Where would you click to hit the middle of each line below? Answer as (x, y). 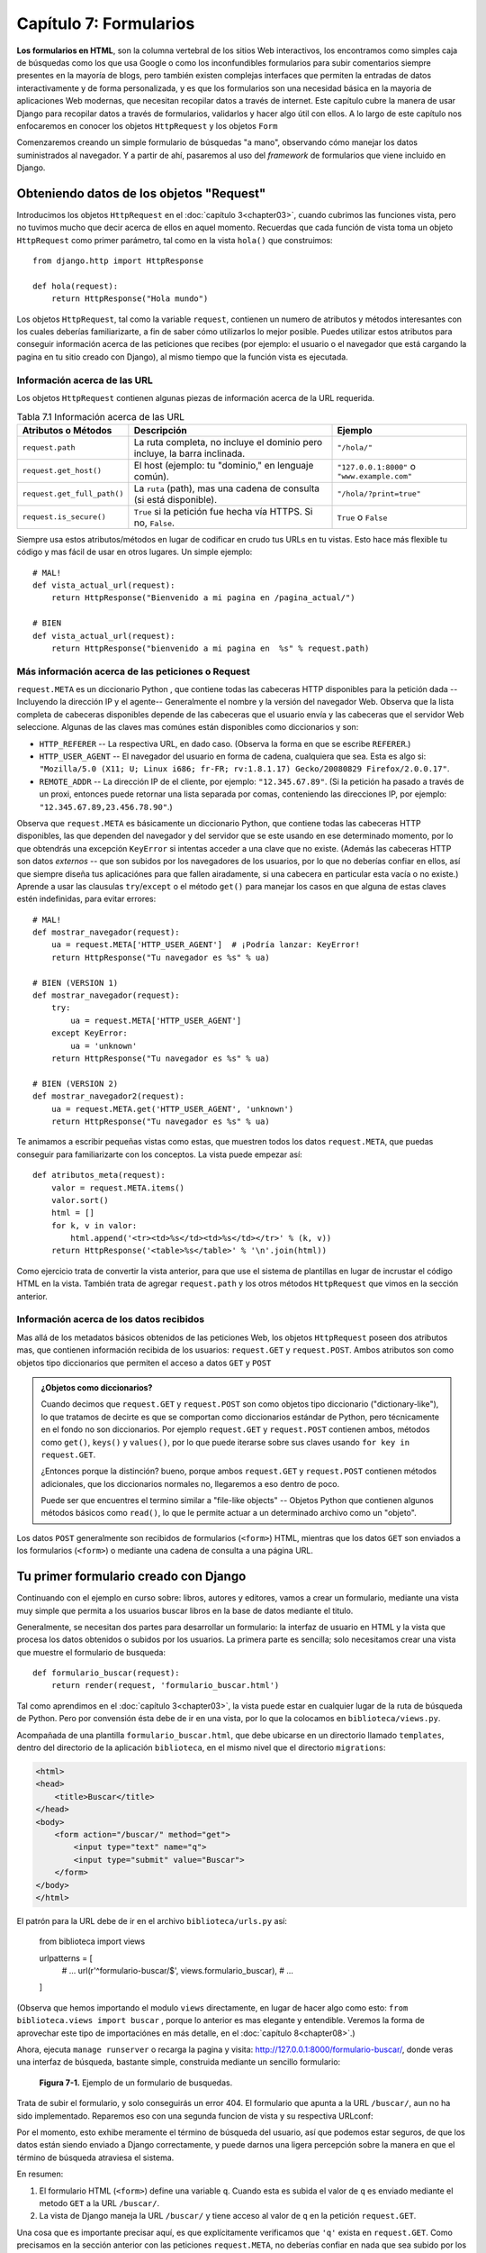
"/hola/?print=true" (379, 494)
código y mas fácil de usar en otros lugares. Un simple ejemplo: (135, 552)
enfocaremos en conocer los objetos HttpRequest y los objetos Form (147, 125)
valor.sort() (80, 1200)
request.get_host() (62, 471)
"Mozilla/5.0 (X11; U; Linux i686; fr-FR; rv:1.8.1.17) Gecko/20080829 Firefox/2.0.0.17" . (244, 769)
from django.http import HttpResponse (118, 261)
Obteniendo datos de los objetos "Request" (141, 193)
